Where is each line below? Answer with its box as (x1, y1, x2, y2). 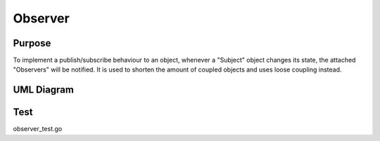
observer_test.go (13, 125, 63, 133)
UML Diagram (13, 84, 74, 96)
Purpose (13, 37, 51, 49)
